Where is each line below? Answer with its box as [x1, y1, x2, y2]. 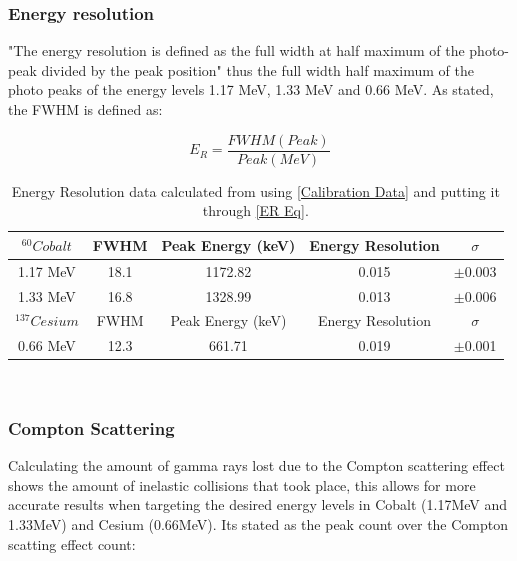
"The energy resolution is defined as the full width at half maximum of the [8, 40, 465, 61]
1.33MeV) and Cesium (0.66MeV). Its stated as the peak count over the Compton [8, 513, 509, 534]
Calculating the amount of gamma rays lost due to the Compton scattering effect [8, 455, 505, 476]
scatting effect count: [8, 533, 136, 554]
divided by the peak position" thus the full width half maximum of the [41, 59, 474, 80]
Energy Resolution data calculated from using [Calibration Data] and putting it [11, 180, 500, 201]
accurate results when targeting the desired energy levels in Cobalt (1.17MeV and [8, 494, 508, 515]
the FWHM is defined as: [8, 99, 163, 119]
